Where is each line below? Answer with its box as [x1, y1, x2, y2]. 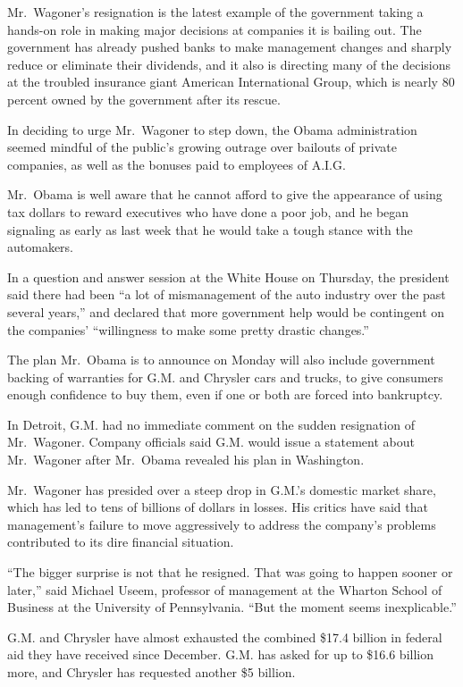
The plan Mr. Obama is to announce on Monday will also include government [7, 350, 435, 369]
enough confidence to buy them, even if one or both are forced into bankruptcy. [7, 385, 443, 404]
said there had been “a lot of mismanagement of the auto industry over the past [7, 285, 446, 304]
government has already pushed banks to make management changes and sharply [7, 38, 452, 56]
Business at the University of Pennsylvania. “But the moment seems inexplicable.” [7, 598, 457, 616]
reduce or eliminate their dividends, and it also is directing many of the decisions [7, 54, 450, 73]
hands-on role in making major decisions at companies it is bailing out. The [7, 20, 422, 38]
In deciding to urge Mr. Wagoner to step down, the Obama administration [7, 120, 417, 138]
